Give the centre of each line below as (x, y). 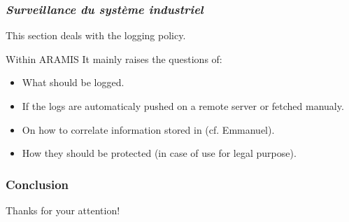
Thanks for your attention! (63, 210)
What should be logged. (73, 82)
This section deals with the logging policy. (96, 35)
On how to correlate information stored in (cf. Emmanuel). (148, 129)
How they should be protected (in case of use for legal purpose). (159, 153)
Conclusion (37, 184)
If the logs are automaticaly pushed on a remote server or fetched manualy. (183, 106)
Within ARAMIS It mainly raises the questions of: (114, 58)
